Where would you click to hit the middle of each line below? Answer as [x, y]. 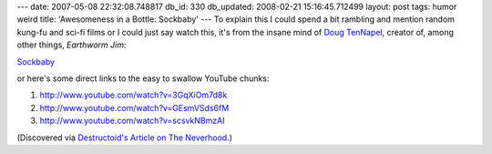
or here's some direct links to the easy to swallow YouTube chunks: [143, 78]
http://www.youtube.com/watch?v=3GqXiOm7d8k [133, 95]
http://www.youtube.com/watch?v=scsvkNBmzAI [132, 121]
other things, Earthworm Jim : [72, 45]
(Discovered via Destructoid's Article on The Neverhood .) [124, 138]
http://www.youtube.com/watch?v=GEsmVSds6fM [134, 108]
